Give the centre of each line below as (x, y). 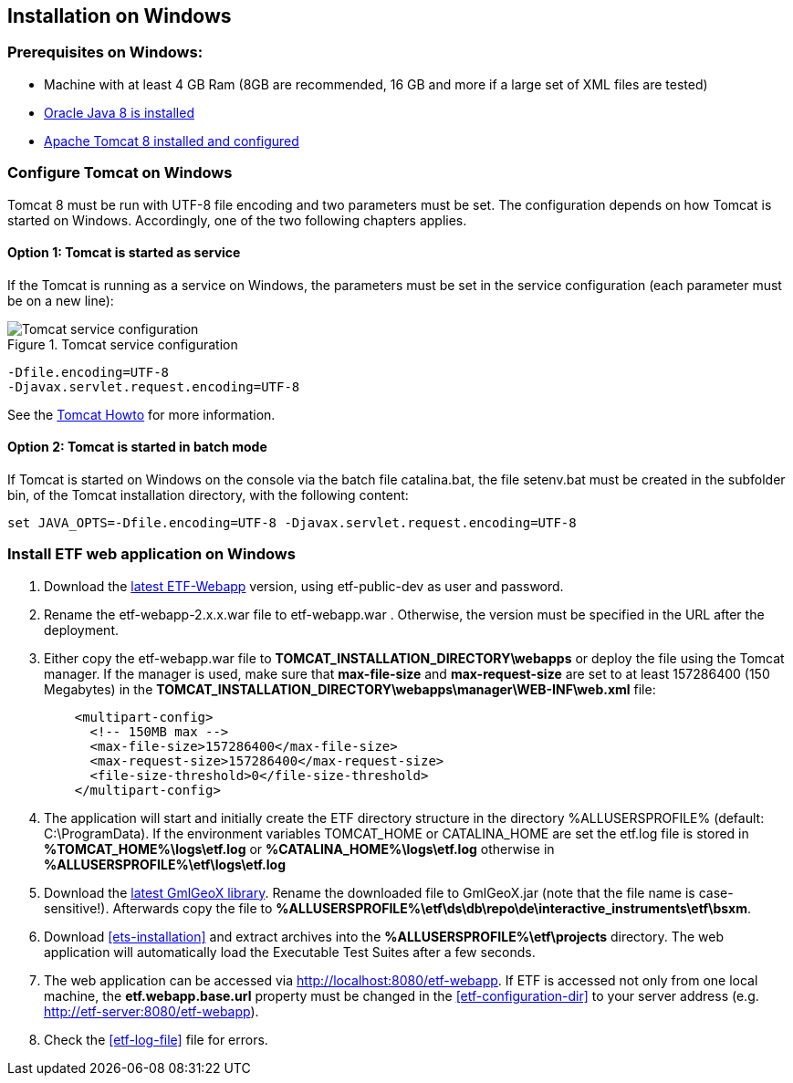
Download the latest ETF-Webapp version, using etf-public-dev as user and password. (304, 586)
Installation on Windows (120, 16)
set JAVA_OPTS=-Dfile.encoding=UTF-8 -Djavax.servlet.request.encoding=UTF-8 (292, 522)
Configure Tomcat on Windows (120, 173)
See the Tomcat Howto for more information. (141, 414)
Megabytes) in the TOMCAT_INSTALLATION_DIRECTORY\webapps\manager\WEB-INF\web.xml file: (350, 689)
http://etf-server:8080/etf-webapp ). (151, 1011)
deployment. (81, 630)
